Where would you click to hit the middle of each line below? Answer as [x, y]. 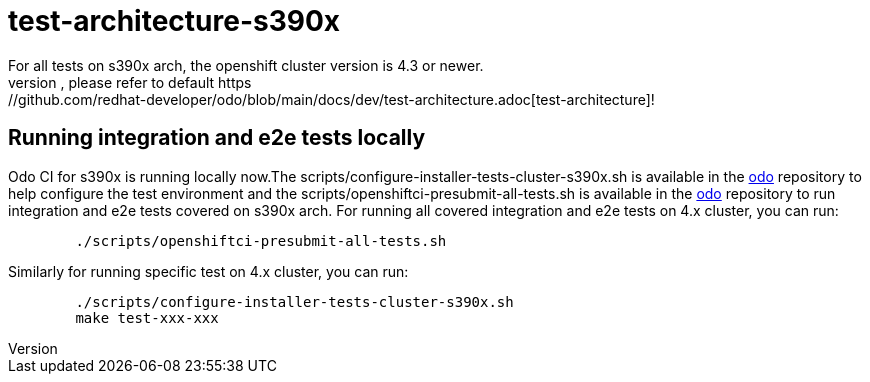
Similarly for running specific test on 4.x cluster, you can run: [208, 271]
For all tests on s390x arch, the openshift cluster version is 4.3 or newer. [246, 65]
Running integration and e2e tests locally [217, 138]
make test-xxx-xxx [147, 317]
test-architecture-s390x [174, 21]
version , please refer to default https [130, 82]
